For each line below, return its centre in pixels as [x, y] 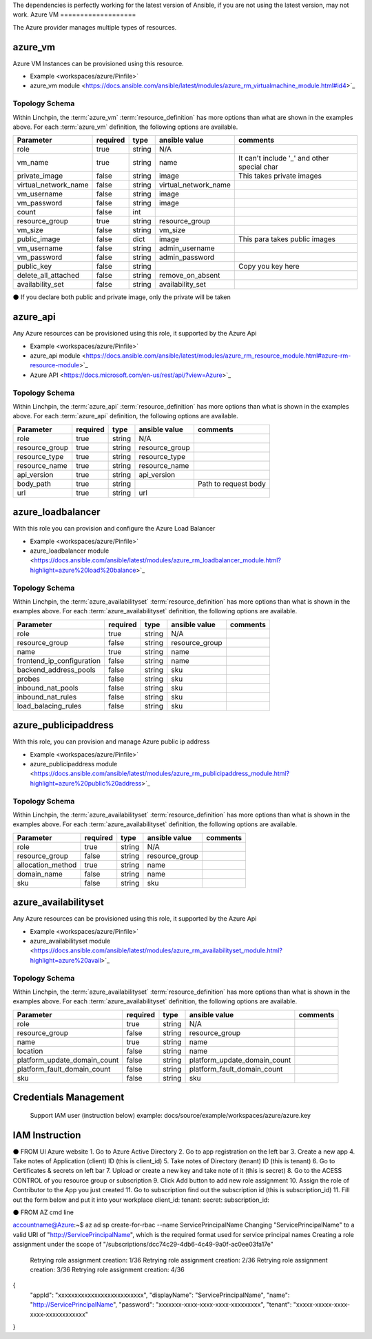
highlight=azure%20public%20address [86, 783]
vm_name [33, 163]
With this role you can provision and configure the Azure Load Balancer [114, 529]
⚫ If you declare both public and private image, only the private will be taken [122, 297]
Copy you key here [269, 267]
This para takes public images [287, 239]
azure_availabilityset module [70, 941]
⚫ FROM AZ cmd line [43, 1212]
